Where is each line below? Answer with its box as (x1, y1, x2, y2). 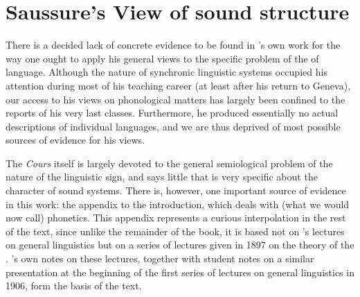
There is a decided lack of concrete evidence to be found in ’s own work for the (6, 37, 341, 52)
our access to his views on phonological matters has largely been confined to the (6, 92, 345, 106)
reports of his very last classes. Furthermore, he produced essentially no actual (6, 105, 339, 120)
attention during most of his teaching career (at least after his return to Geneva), (6, 78, 351, 92)
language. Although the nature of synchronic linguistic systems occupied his (6, 65, 327, 79)
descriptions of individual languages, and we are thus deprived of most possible (6, 119, 341, 133)
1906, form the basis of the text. (6, 278, 142, 293)
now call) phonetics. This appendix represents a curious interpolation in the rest (6, 210, 346, 225)
